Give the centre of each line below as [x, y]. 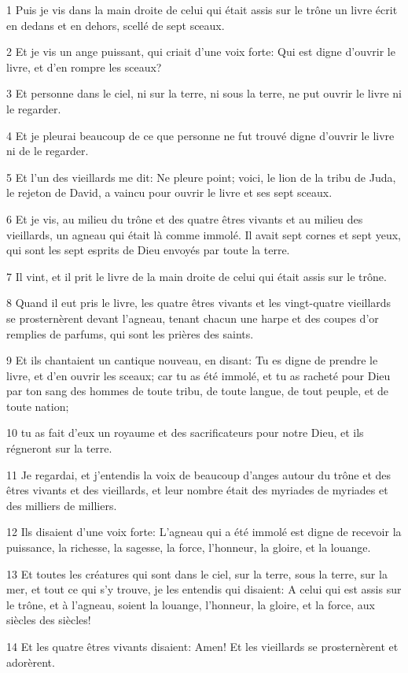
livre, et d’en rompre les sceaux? [84, 67]
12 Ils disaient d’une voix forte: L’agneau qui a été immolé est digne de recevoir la [204, 532]
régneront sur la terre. [59, 448]
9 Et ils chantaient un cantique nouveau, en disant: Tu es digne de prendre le [192, 360]
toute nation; [38, 406]
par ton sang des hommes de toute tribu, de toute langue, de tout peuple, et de [198, 391]
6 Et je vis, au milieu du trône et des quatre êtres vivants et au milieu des [185, 218]
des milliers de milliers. [62, 505]
